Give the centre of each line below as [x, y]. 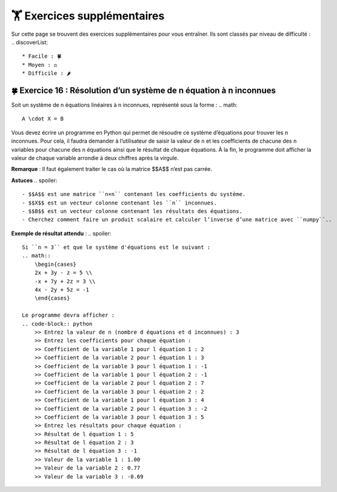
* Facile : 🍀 [42, 56]
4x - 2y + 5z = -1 [62, 290]
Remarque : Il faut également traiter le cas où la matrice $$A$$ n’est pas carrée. [112, 169]
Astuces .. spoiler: [34, 180]
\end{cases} [52, 298]
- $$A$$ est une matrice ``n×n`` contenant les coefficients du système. [134, 194]
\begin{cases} [55, 264]
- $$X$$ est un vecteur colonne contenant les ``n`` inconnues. [120, 203]
